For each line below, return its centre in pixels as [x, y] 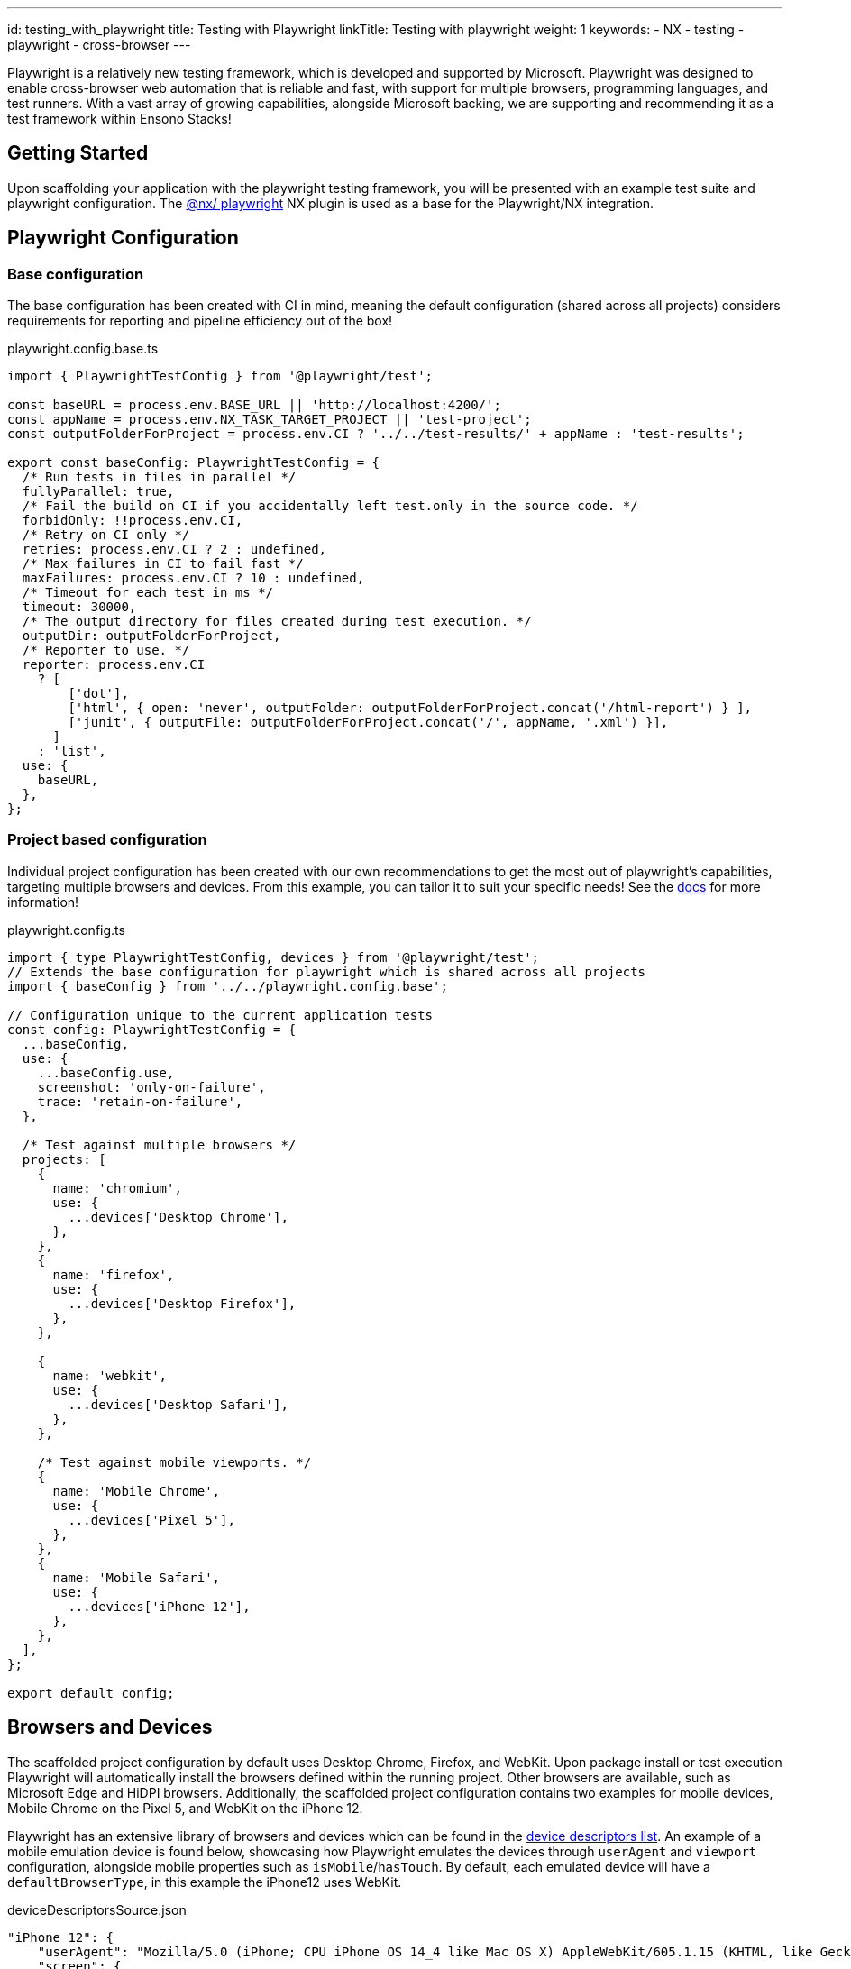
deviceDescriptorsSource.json [97, 1909]
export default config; [91, 1693]
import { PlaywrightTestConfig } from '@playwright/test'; [220, 376]
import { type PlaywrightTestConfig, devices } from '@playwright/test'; [274, 957]
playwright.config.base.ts [83, 349]
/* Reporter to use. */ [106, 650]
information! [43, 902]
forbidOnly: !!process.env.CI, [133, 521]
